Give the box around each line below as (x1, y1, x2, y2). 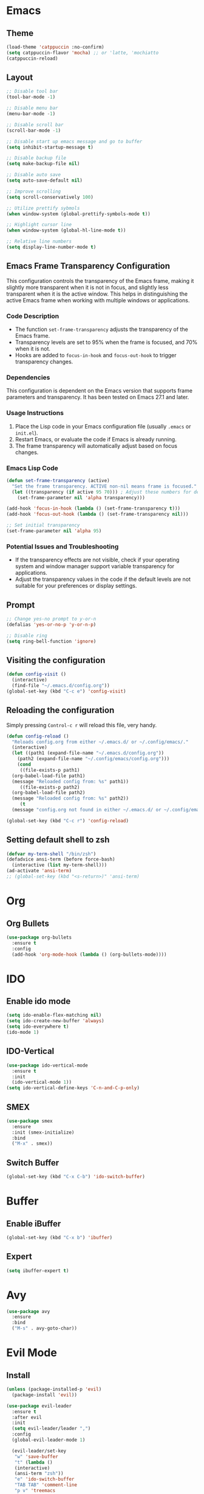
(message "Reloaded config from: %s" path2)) (12, 795, 129, 802)
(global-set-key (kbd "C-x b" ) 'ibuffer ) (6, 1235, 113, 1241)
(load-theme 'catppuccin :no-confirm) (6, 44, 104, 50)
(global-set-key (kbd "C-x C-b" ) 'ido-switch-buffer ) (6, 1174, 146, 1180)
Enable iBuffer (6, 1218, 61, 1229)
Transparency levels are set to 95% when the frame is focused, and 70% (15, 339, 198, 346)
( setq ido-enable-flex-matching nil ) (6, 1012, 102, 1019)
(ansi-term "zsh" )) (14, 1470, 64, 1477)
